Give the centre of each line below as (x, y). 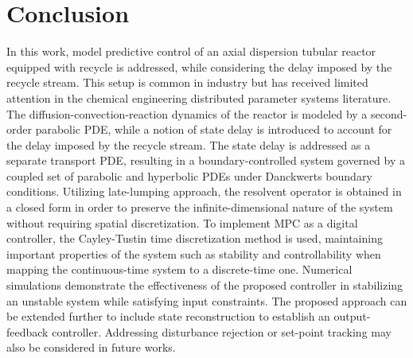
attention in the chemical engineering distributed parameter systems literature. (199, 97)
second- (389, 113)
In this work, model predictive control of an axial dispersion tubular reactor (191, 51)
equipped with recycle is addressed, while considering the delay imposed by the (199, 66)
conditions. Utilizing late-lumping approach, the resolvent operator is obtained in (204, 191)
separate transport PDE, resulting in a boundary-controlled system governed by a (206, 160)
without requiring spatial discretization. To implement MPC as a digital (182, 222)
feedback (27, 331)
